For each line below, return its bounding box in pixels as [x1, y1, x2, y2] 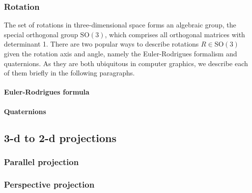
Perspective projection [4, 178, 95, 190]
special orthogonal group [4, 29, 78, 39]
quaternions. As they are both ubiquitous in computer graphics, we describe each [4, 58, 248, 68]
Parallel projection [4, 155, 79, 168]
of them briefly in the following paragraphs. [4, 68, 135, 78]
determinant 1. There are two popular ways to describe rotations [4, 39, 199, 49]
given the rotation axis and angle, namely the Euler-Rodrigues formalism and [4, 48, 237, 58]
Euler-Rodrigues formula [4, 87, 89, 97]
